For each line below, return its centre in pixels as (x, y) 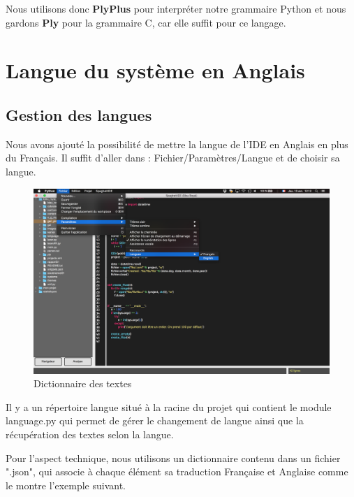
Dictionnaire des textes (83, 383)
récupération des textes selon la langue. (90, 434)
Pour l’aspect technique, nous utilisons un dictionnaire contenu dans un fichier (173, 458)
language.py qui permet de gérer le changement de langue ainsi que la (155, 420)
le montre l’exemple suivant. (66, 485)
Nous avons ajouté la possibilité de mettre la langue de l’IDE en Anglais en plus (177, 144)
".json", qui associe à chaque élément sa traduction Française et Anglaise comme (177, 471)
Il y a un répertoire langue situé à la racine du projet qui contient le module (169, 406)
